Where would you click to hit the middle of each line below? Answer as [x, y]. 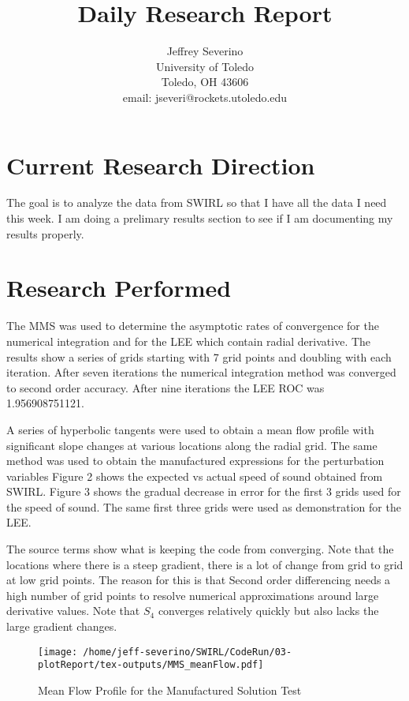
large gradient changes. [62, 626]
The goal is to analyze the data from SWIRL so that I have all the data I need [197, 202]
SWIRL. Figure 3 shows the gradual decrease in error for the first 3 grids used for [204, 491]
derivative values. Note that [73, 611]
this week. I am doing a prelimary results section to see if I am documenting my [200, 218]
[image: [58, 652]
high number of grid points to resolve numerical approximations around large [193, 595]
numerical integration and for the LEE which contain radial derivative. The [189, 341]
